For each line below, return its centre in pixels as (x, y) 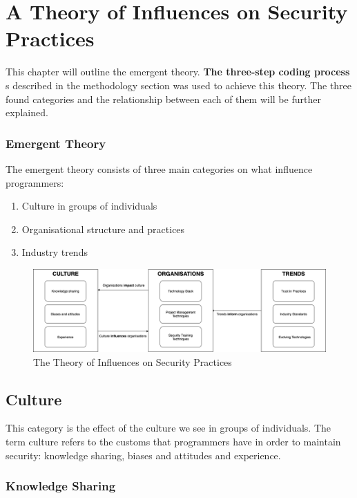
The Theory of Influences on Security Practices (133, 361)
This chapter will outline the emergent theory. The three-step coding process (178, 72)
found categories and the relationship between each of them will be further (163, 99)
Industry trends (55, 252)
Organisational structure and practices (103, 229)
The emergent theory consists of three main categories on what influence (159, 168)
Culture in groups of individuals (89, 206)
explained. (27, 112)
